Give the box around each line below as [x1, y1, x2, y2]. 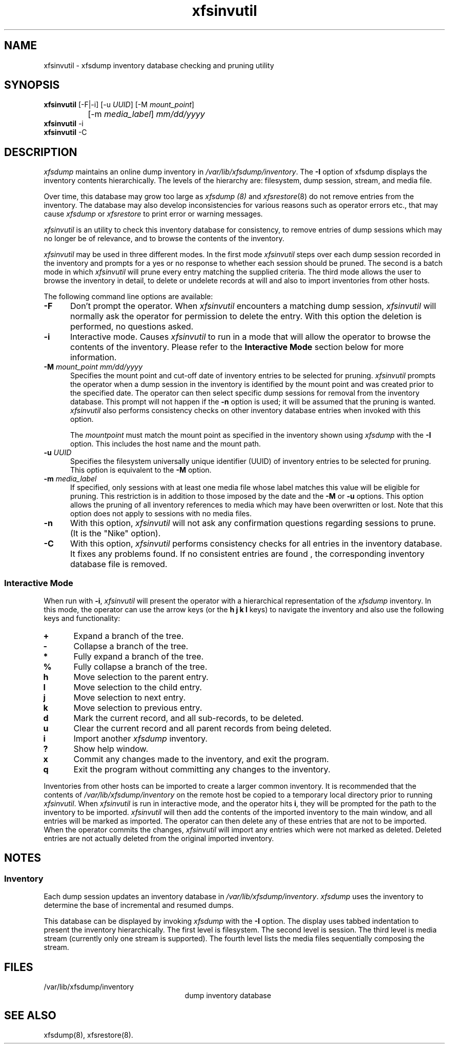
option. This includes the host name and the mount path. [70, 439, 261, 449]
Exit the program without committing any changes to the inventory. [73, 764, 331, 775]
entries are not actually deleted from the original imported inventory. [44, 834, 274, 843]
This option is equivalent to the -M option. [70, 465, 212, 475]
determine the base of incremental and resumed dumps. [44, 901, 234, 910]
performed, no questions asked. [70, 321, 194, 332]
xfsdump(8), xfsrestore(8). [44, 1030, 133, 1039]
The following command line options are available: [44, 292, 213, 301]
